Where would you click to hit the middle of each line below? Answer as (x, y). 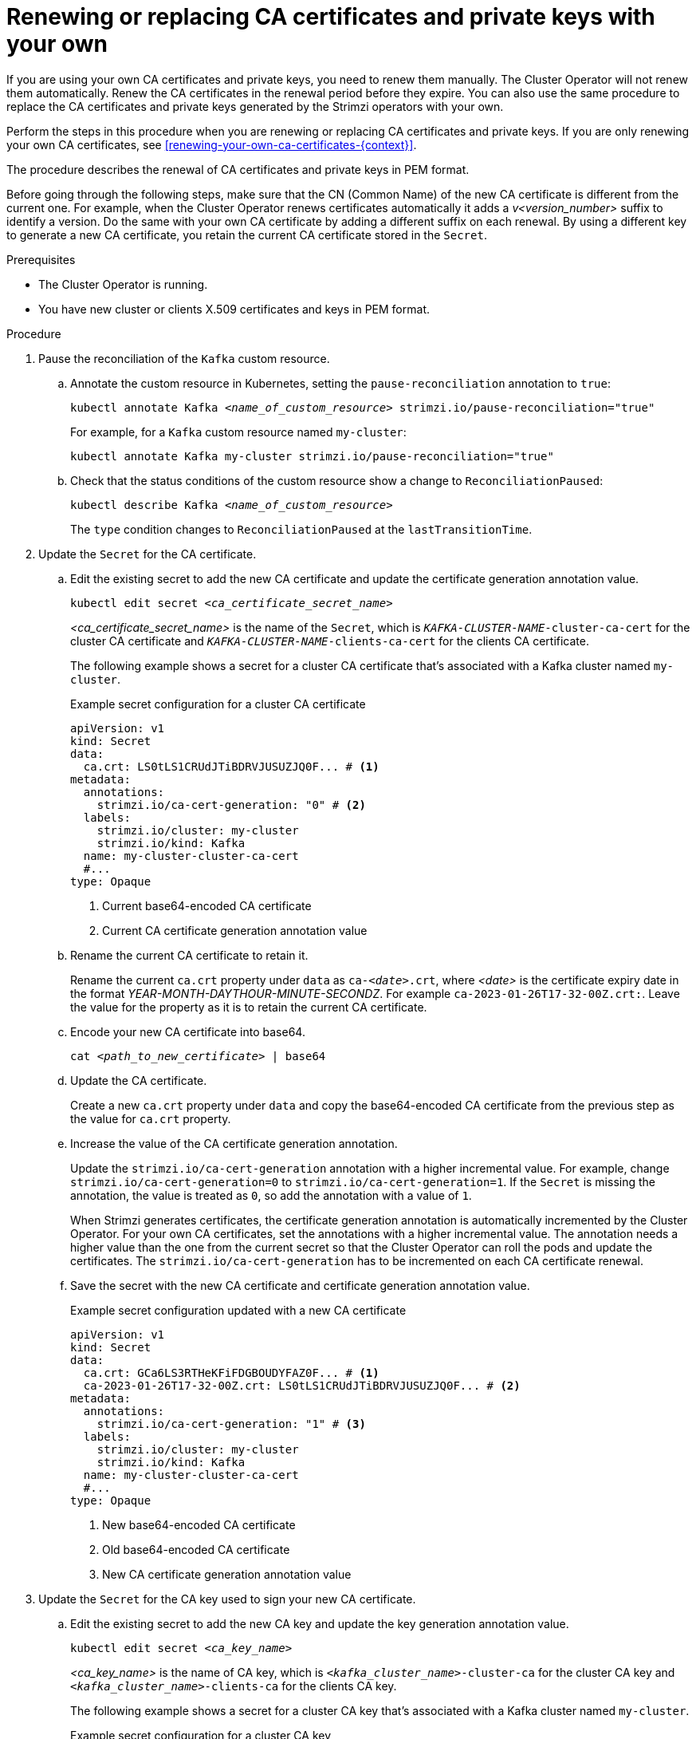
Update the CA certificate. (139, 1080)
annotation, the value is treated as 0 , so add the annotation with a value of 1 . (271, 1195)
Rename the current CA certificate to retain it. (189, 955)
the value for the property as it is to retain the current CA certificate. (249, 1007)
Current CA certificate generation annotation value (235, 930)
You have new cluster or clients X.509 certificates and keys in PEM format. (234, 309)
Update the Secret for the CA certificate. (147, 554)
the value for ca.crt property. (151, 1118)
